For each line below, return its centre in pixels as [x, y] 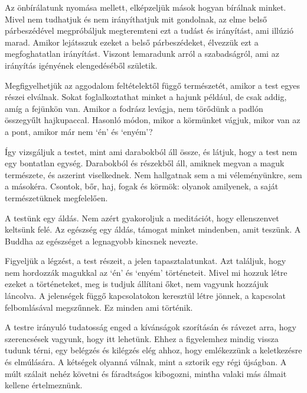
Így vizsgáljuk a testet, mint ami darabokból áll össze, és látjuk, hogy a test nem [151, 151]
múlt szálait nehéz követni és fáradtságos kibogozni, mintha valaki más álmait [146, 373]
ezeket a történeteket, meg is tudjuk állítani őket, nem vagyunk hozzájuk [137, 284]
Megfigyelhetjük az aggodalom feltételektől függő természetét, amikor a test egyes [152, 85]
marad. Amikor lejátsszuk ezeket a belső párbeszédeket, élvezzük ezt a [132, 42]
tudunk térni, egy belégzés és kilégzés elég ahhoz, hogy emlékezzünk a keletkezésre [153, 350]
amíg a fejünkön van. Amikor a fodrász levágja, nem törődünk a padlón [134, 108]
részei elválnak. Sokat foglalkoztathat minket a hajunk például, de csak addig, [146, 97]
